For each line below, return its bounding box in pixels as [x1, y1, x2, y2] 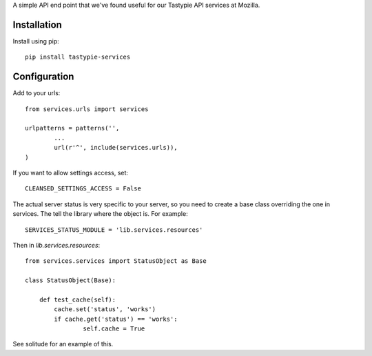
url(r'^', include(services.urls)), [54, 144, 178, 152]
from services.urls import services [25, 105, 149, 113]
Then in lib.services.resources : [12, 241, 101, 249]
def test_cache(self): [39, 295, 116, 304]
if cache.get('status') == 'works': [54, 315, 178, 323]
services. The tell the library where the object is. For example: [12, 210, 189, 218]
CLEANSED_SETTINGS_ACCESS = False [25, 185, 141, 192]
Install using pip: [12, 37, 60, 45]
